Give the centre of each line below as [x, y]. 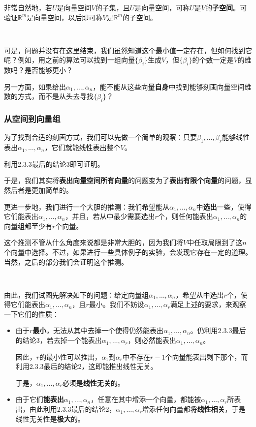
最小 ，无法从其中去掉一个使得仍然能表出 [98, 330]
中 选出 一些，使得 [224, 206]
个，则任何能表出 [185, 216]
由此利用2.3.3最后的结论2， [73, 409]
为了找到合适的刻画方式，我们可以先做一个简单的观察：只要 [100, 137]
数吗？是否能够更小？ [38, 70]
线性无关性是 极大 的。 [50, 418]
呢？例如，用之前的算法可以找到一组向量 [69, 60]
